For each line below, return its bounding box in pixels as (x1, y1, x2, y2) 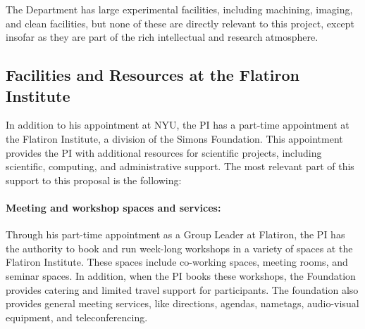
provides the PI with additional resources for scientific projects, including (6, 145, 322, 160)
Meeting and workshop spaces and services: (6, 200, 221, 214)
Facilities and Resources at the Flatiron (6, 64, 299, 86)
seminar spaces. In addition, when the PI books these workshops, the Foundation (6, 268, 356, 283)
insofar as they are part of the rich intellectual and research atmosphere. (6, 30, 318, 44)
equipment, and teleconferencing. (6, 309, 148, 324)
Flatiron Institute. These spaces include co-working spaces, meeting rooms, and (6, 254, 348, 269)
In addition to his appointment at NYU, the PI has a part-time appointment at (6, 117, 349, 132)
